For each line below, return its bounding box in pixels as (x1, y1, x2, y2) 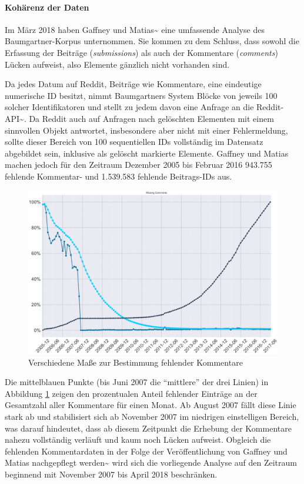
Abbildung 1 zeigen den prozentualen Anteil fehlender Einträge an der (5, 387, 258, 399)
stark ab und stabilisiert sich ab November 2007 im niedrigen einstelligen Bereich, (5, 410, 299, 422)
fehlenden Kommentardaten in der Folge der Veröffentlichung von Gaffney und (5, 445, 288, 457)
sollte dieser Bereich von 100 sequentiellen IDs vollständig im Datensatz (5, 135, 263, 148)
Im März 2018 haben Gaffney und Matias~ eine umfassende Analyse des (5, 23, 265, 35)
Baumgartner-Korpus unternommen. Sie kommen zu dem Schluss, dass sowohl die (5, 35, 299, 47)
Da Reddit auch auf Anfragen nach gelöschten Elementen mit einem (29, 112, 274, 124)
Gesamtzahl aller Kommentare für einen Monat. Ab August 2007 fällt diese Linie (5, 399, 296, 411)
